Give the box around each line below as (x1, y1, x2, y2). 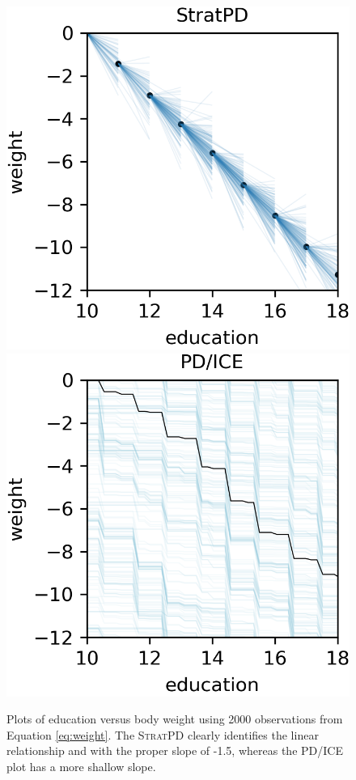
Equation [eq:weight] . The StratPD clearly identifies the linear (6, 726, 319, 743)
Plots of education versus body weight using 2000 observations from (6, 710, 343, 727)
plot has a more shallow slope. (6, 757, 156, 774)
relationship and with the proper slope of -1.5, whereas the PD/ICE (6, 742, 343, 759)
